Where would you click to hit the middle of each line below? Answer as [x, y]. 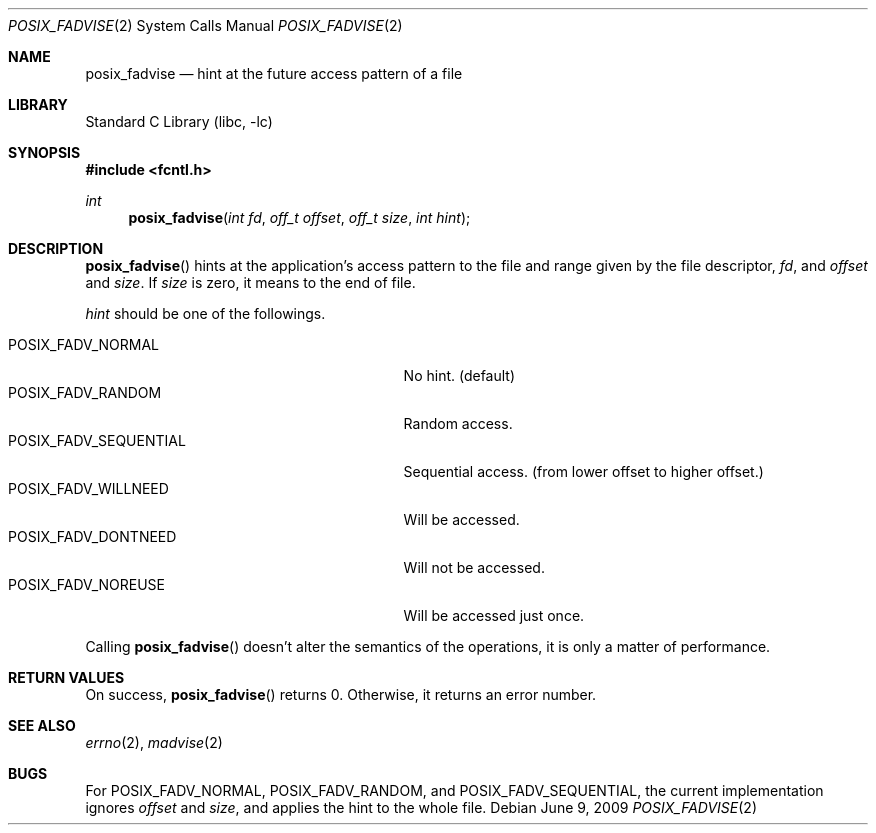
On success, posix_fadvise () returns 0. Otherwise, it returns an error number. [341, 694]
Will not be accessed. [474, 567]
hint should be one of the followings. [205, 313]
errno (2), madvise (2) [154, 742]
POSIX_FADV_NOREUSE [86, 584]
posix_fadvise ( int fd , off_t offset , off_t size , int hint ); [299, 217]
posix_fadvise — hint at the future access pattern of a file [274, 73]
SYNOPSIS [44, 152]
